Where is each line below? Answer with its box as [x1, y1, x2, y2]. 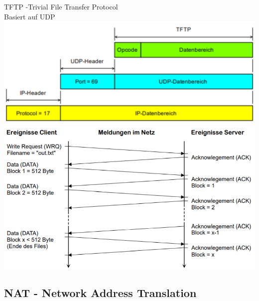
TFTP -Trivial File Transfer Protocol [4, 1, 118, 11]
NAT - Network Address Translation [4, 285, 197, 300]
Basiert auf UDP [4, 11, 55, 21]
